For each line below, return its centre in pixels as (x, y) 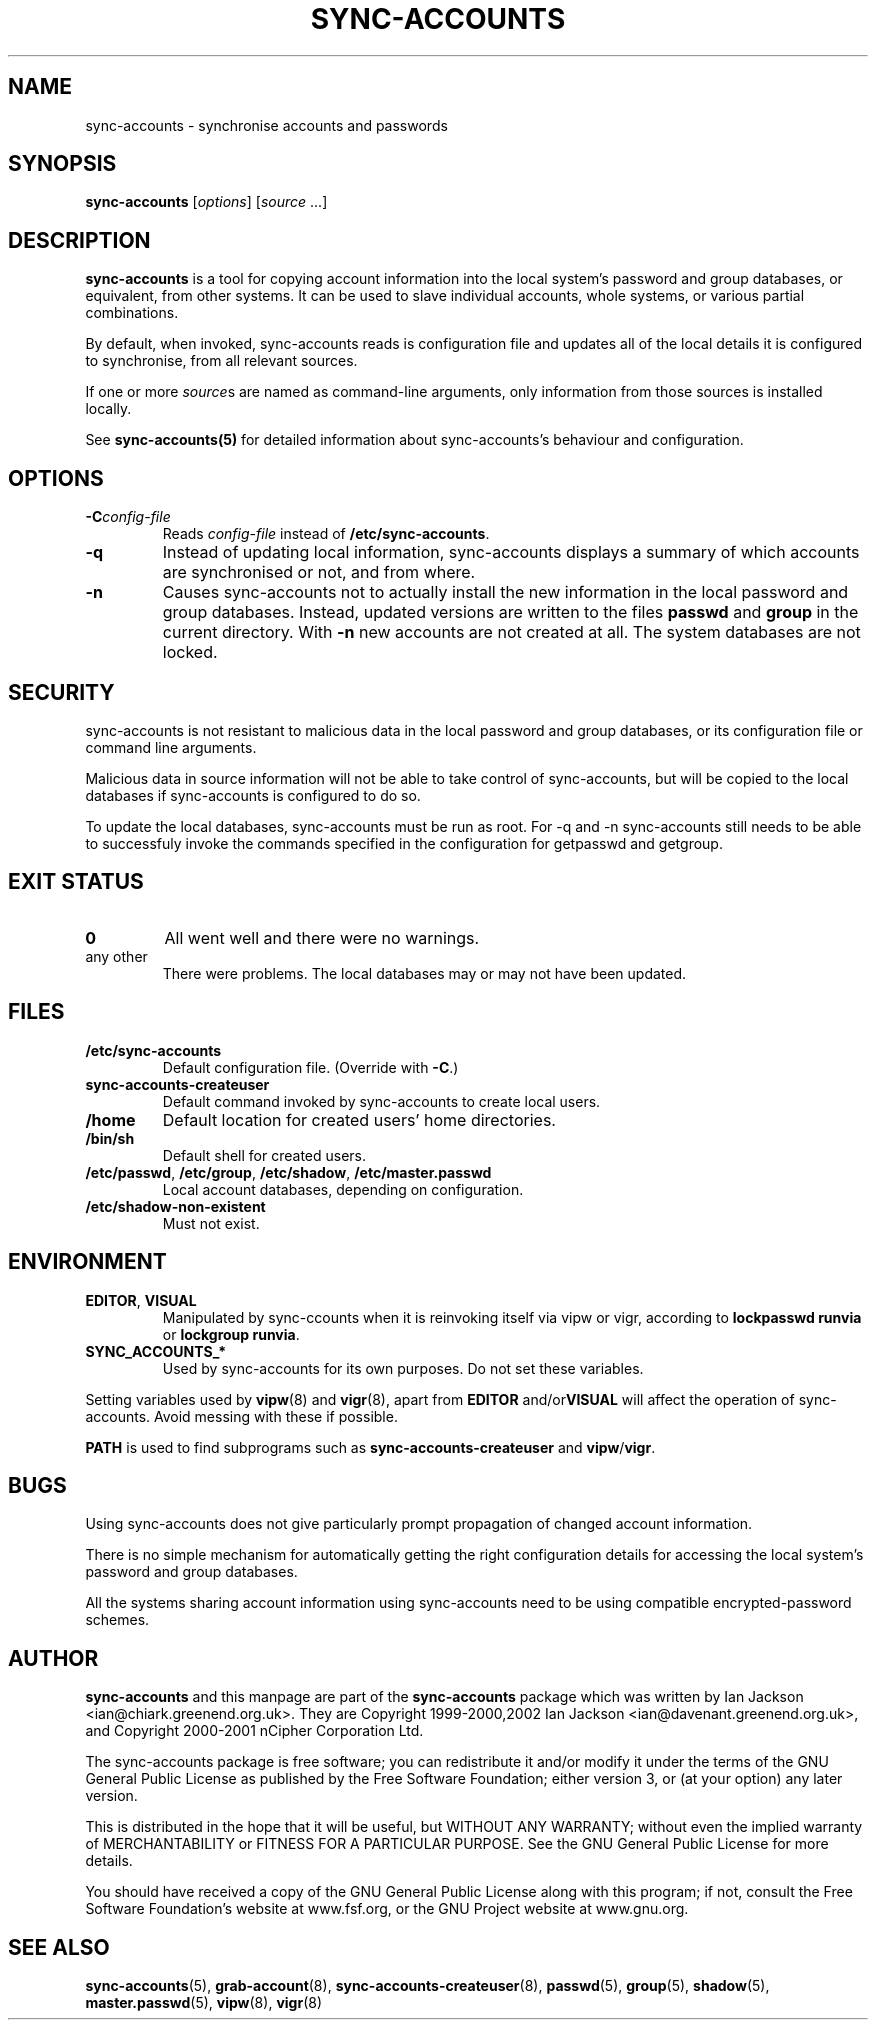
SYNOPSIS (62, 164)
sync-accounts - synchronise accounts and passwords (266, 125)
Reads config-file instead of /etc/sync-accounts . (326, 534)
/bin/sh (110, 1138)
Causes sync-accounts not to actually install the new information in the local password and (505, 592)
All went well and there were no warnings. (322, 937)
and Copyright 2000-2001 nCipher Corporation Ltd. (254, 1731)
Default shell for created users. (264, 1155)
